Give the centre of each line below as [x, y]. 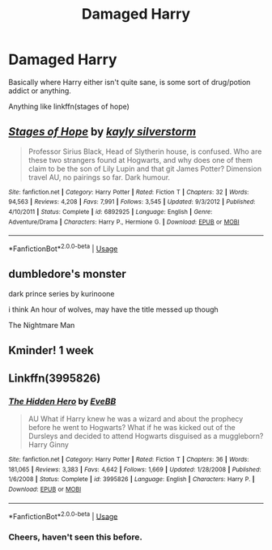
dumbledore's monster [68, 274]
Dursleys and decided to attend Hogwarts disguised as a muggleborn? [146, 436]
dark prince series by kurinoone [62, 293]
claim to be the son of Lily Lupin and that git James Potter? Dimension [144, 168]
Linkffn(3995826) [55, 378]
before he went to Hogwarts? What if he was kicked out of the [132, 427]
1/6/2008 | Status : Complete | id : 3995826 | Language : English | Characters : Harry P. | [132, 480]
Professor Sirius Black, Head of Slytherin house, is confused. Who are [145, 151]
